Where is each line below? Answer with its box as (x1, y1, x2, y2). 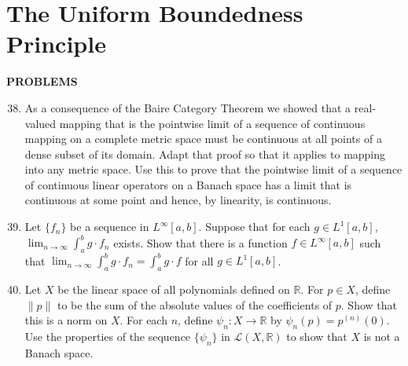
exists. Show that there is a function (113, 234, 288, 251)
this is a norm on (24, 312, 108, 328)
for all (185, 252, 214, 269)
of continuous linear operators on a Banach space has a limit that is (24, 176, 352, 192)
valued (24, 115, 57, 131)
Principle (6, 27, 106, 60)
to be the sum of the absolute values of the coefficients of (57, 296, 333, 313)
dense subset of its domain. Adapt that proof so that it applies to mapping (24, 145, 386, 162)
